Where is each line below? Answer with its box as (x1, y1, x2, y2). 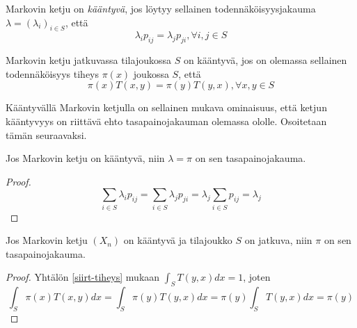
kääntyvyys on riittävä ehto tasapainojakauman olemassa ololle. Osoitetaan (6, 113, 327, 128)
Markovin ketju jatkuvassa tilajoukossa (6, 53, 171, 67)
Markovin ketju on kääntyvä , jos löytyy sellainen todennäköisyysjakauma (6, 1, 316, 15)
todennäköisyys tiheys (6, 66, 100, 81)
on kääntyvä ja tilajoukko (123, 233, 232, 247)
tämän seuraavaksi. (6, 127, 87, 142)
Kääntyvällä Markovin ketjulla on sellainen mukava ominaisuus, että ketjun (6, 100, 327, 115)
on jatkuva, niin (244, 233, 312, 247)
